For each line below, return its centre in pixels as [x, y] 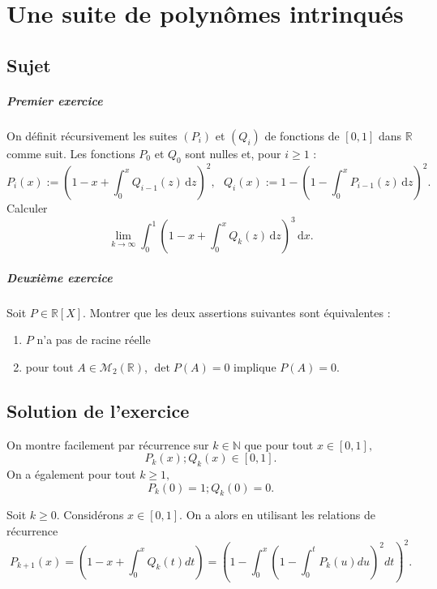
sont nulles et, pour [233, 153]
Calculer [27, 208]
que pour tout [279, 444]
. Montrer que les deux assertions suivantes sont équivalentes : [237, 312]
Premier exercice [55, 100]
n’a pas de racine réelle [94, 340]
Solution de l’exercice [98, 410]
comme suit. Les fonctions [71, 153]
